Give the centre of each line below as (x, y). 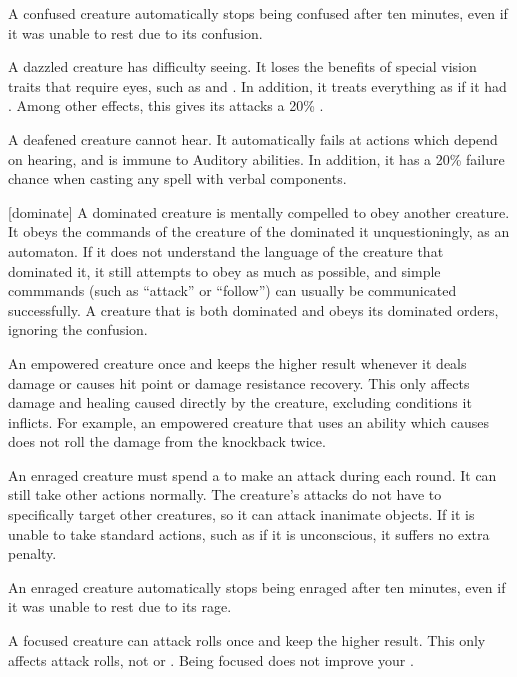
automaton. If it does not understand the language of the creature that (226, 250)
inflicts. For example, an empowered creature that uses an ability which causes (248, 421)
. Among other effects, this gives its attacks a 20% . (166, 105)
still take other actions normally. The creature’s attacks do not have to (225, 494)
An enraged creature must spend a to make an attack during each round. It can (252, 474)
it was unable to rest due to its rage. (120, 606)
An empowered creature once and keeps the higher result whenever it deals (237, 362)
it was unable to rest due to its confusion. (135, 32)
